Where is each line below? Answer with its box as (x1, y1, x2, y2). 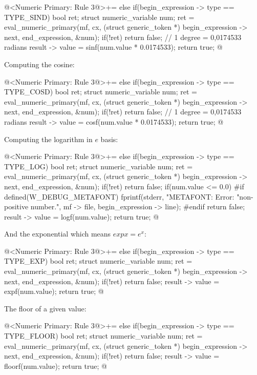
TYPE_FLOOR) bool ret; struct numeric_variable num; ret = (4, 330, 203, 341)
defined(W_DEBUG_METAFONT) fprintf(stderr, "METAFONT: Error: (4, 191, 234, 202)
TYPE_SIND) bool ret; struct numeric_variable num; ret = (4, 11, 195, 22)
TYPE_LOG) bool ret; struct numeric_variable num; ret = (4, 161, 193, 171)
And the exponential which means (4, 228, 111, 239)
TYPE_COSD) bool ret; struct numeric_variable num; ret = (4, 86, 197, 97)
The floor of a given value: (4, 303, 87, 313)
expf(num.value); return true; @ (4, 286, 104, 297)
